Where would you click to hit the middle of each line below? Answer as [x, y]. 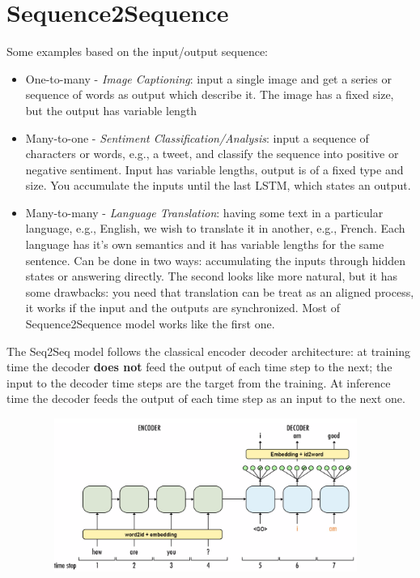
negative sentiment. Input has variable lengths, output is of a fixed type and [214, 169]
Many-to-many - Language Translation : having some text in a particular [204, 212]
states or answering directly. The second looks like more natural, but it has [211, 276]
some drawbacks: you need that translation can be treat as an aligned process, [220, 291]
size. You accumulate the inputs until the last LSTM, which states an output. [218, 185]
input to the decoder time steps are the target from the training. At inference [199, 382]
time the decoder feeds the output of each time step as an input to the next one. [206, 398]
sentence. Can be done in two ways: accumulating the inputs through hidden [216, 260]
